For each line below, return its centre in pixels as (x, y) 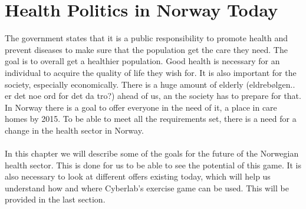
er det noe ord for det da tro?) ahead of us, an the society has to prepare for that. (153, 96)
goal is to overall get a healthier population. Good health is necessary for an (142, 61)
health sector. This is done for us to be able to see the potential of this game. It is (153, 165)
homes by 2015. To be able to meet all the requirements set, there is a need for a (151, 119)
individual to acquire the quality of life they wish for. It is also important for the (151, 72)
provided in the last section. (55, 199)
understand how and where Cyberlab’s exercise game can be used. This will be (147, 188)
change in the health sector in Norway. (74, 130)
